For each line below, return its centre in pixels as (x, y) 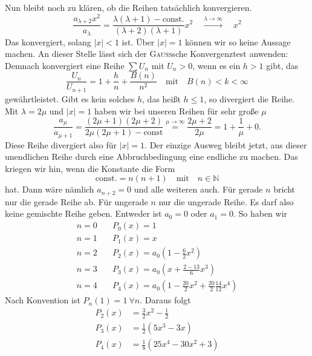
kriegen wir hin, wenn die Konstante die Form (90, 168)
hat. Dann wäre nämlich (50, 189)
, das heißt (161, 98)
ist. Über (138, 41)
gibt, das (282, 65)
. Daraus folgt (165, 300)
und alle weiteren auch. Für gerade (198, 189)
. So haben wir (260, 213)
